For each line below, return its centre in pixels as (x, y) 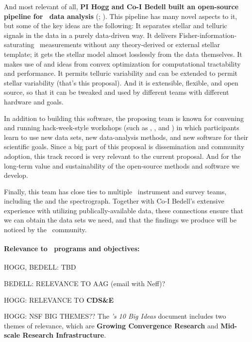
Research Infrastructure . (64, 335)
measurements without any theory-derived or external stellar (130, 44)
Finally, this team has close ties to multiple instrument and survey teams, (115, 191)
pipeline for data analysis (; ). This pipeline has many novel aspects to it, (121, 16)
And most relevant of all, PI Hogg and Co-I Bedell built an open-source (121, 6)
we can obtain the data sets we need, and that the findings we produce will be (120, 220)
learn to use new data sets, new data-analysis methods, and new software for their (126, 137)
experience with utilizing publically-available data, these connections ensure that (124, 210)
